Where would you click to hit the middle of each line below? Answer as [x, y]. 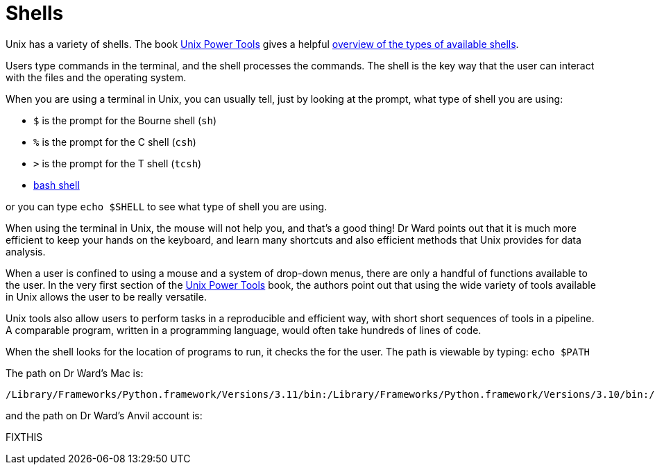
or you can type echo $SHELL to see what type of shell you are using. [167, 206]
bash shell [57, 185]
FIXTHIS [24, 437]
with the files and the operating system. [96, 77]
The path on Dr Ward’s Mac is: [75, 373]
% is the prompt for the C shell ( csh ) [115, 142]
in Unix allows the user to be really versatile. [106, 296]
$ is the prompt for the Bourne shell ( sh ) [125, 120]
